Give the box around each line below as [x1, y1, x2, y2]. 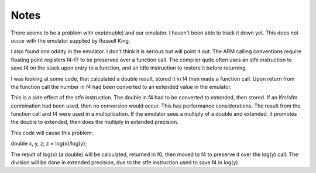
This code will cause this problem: [11, 129, 94, 136]
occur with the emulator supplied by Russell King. [11, 37, 130, 44]
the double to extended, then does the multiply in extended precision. [11, 119, 178, 126]
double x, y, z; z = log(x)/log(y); [11, 140, 87, 147]
